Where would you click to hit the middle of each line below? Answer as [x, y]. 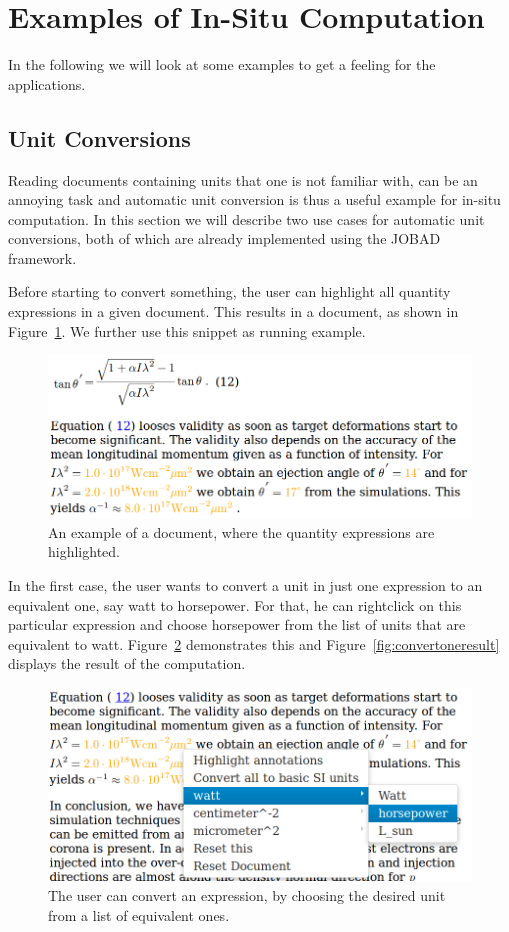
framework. [42, 257]
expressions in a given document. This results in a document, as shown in [233, 311]
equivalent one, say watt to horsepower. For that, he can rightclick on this [235, 604]
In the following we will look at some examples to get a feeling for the [222, 64]
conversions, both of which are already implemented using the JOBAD [224, 238]
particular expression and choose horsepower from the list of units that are [237, 624]
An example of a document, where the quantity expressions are [241, 531]
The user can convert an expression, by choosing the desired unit [247, 894]
